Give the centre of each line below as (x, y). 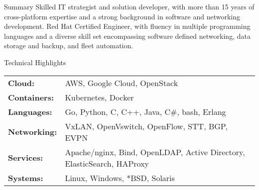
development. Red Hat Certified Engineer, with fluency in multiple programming (127, 26)
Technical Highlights (35, 62)
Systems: (26, 178)
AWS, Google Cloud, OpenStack (122, 83)
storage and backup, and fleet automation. (69, 46)
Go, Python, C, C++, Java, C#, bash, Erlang (145, 111)
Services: (26, 158)
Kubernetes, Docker (99, 97)
